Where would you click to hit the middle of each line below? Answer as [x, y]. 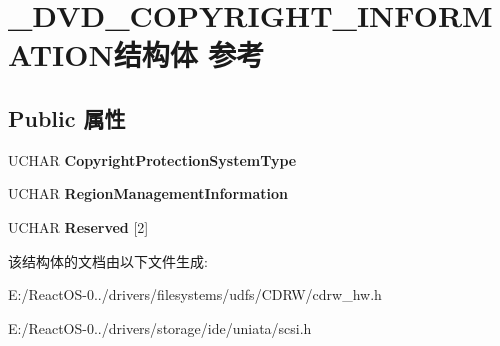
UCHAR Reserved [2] [78, 226]
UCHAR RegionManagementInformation [148, 193]
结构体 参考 [189, 54]
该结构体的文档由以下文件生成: [108, 260]
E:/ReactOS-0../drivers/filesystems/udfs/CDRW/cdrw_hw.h [195, 294]
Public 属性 [67, 117]
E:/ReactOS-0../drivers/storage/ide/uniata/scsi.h [160, 327]
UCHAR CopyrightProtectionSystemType [152, 159]
